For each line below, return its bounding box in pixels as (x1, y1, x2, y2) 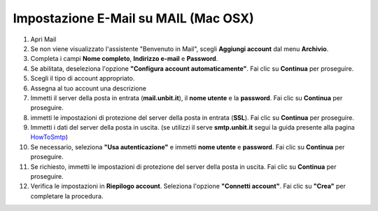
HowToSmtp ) (30, 133, 68, 142)
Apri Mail (30, 35, 57, 43)
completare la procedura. (30, 191, 104, 200)
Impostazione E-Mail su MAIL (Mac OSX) (13, 11, 255, 26)
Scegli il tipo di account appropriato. (30, 74, 135, 83)
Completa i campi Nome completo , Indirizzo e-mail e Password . (30, 55, 218, 63)
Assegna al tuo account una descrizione (30, 84, 147, 93)
